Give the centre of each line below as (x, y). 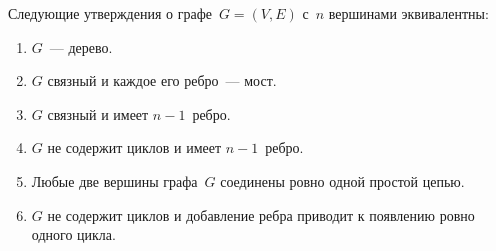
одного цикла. (73, 234)
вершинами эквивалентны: (408, 13)
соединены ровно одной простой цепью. (342, 180)
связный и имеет (98, 113)
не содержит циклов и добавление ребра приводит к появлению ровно (261, 214)
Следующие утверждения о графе (110, 13)
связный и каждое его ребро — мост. (162, 80)
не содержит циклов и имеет (134, 147)
